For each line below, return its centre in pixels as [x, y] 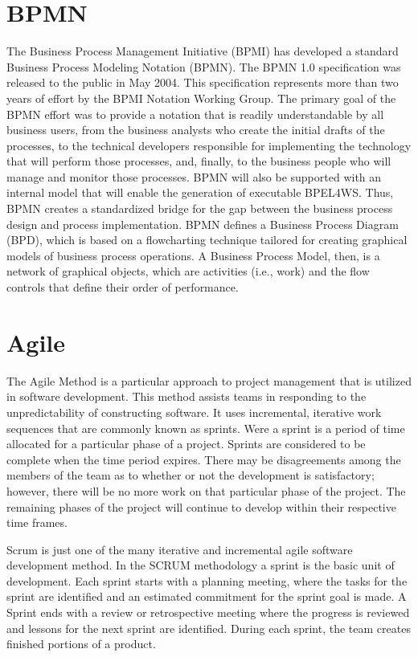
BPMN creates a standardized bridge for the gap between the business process [200, 208]
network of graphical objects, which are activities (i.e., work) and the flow [188, 271]
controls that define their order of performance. [123, 287]
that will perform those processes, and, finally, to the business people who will [199, 161]
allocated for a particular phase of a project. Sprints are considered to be [186, 444]
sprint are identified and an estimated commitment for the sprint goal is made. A [207, 596]
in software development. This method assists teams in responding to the [186, 396]
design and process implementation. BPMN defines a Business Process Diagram [203, 224]
